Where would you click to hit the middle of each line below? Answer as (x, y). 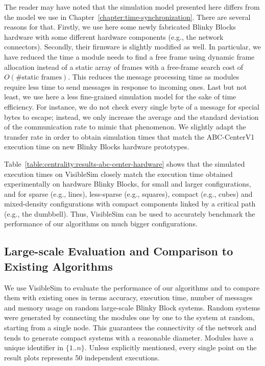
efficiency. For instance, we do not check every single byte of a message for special (132, 106)
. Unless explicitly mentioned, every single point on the (171, 347)
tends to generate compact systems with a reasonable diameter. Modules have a (129, 337)
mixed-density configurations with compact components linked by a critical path (130, 204)
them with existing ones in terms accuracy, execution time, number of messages (128, 297)
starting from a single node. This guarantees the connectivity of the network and (130, 328)
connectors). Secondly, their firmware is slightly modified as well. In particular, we (132, 47)
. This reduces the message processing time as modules (154, 77)
